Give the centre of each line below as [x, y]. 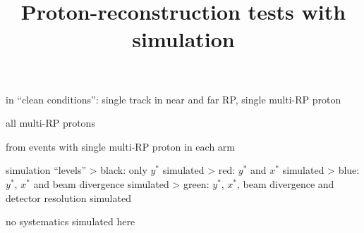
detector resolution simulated [68, 197]
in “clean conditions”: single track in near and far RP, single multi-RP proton [174, 99]
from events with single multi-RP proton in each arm [120, 146]
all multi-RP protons [50, 123]
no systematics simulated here [71, 221]
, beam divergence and [286, 183]
